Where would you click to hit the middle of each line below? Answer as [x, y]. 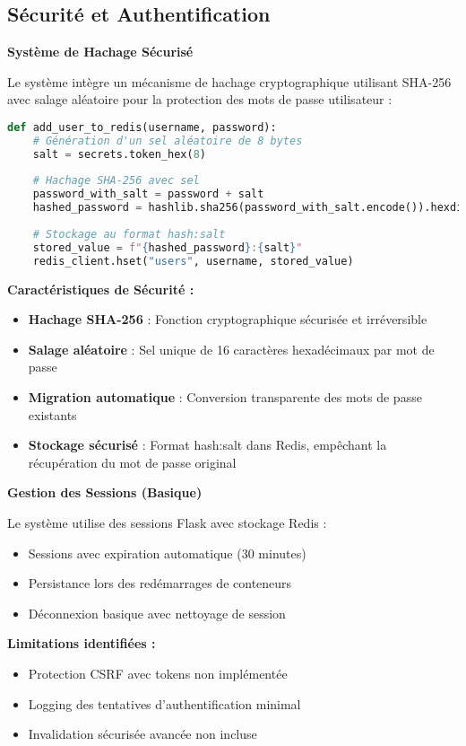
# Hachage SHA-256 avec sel [116, 181]
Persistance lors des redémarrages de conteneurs [160, 583]
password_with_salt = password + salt [148, 194]
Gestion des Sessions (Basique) [105, 492]
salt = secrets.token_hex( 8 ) [119, 154]
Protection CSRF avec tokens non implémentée [158, 673]
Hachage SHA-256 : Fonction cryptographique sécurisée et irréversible [228, 319]
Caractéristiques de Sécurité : [101, 289]
